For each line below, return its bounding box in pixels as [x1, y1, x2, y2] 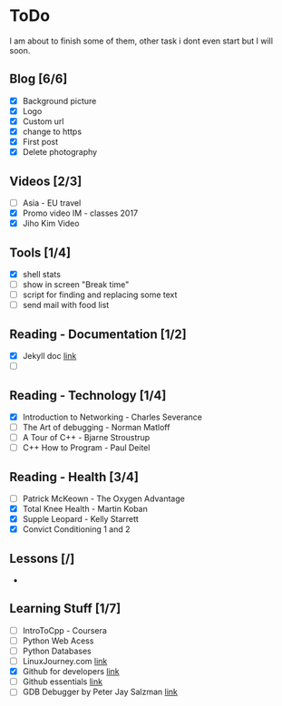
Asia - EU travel [22, 197, 82, 208]
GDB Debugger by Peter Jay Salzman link [22, 686, 179, 698]
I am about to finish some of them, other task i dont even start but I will [9, 35, 274, 46]
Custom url [22, 115, 64, 127]
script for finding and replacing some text [22, 289, 178, 300]
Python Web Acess [22, 635, 94, 646]
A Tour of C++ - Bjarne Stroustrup [22, 432, 151, 443]
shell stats [22, 268, 62, 279]
